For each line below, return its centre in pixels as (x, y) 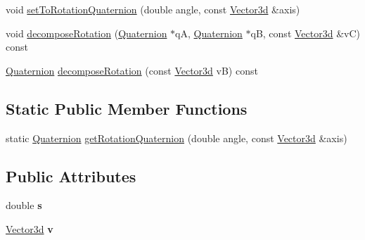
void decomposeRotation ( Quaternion (87, 33)
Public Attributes (71, 176)
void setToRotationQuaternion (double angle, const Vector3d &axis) (153, 9)
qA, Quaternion (209, 33)
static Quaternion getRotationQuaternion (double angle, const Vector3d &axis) (177, 138)
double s (24, 205)
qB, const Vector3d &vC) (305, 33)
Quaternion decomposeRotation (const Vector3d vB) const (132, 70)
